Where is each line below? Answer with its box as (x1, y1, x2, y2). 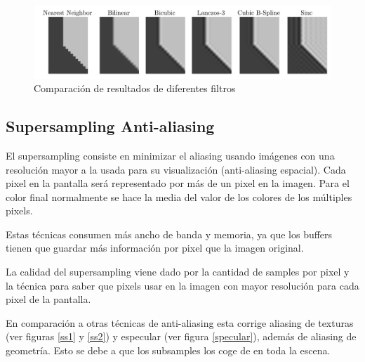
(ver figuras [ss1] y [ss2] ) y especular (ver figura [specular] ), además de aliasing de (6, 329, 357, 344)
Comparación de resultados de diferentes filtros (34, 81, 236, 96)
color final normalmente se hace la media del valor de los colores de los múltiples (6, 189, 352, 204)
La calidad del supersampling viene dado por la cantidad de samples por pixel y (6, 264, 350, 279)
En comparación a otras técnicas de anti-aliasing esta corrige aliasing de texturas (6, 315, 354, 330)
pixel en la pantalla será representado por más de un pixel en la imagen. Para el (6, 176, 350, 190)
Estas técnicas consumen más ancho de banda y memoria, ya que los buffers (6, 226, 333, 241)
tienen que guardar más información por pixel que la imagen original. (6, 240, 304, 255)
